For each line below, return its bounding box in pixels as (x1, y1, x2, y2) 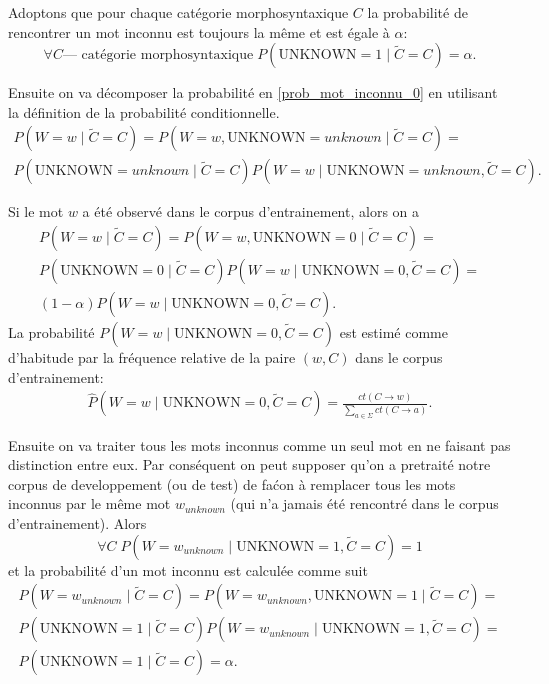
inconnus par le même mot (8, 493, 171, 514)
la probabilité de (367, 2, 468, 22)
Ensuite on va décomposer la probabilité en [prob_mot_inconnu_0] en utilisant (8, 82, 498, 103)
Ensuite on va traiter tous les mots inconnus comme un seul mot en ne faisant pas (8, 434, 511, 455)
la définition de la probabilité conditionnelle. (8, 101, 280, 122)
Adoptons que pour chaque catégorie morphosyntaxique (8, 2, 349, 22)
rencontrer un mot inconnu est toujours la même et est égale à (8, 21, 390, 42)
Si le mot (8, 201, 64, 222)
